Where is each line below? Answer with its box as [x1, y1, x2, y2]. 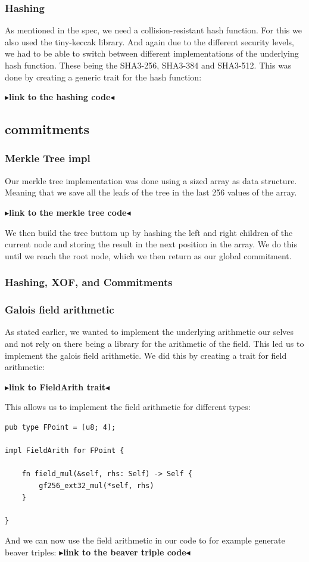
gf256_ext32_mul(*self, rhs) [39, 481, 154, 490]
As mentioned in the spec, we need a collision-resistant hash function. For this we [5, 24, 302, 36]
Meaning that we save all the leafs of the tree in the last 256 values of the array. [5, 186, 297, 198]
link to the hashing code [9, 91, 111, 103]
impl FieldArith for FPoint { [5, 446, 124, 455]
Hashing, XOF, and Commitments [5, 275, 173, 290]
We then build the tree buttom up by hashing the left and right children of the [5, 226, 293, 238]
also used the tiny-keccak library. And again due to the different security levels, [5, 35, 294, 48]
